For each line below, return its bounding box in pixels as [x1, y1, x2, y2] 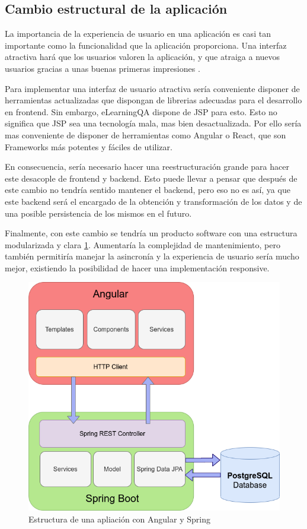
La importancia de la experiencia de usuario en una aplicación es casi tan [5, 27, 271, 40]
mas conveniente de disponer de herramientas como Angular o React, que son [5, 128, 286, 141]
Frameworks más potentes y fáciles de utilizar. [5, 140, 172, 153]
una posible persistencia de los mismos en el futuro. [5, 207, 192, 219]
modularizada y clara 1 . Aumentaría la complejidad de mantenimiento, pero [5, 238, 280, 251]
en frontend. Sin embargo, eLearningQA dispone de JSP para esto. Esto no [5, 105, 277, 118]
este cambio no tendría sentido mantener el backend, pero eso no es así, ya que [5, 183, 290, 196]
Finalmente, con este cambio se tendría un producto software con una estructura [5, 227, 298, 239]
